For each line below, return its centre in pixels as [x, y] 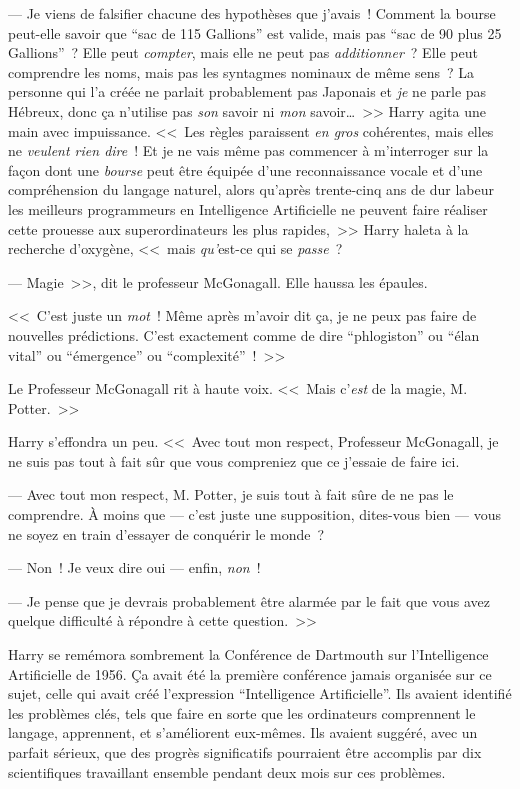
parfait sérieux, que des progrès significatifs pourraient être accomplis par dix [245, 752]
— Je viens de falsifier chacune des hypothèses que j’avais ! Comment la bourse [252, 13]
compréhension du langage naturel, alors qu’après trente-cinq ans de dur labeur [251, 189]
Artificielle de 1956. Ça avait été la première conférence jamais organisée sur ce [250, 673]
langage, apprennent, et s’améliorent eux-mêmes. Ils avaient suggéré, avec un [243, 732]
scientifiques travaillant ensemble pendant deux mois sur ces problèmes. [227, 771]
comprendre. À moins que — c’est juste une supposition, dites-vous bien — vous [255, 514]
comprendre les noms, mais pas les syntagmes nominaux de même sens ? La [241, 71]
